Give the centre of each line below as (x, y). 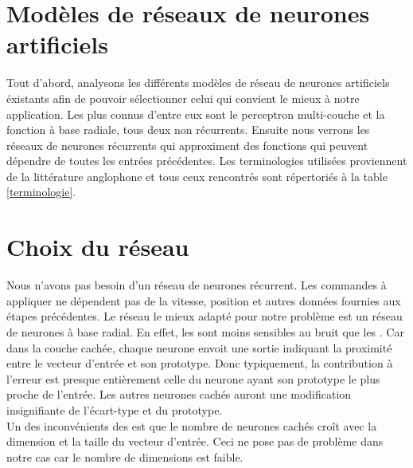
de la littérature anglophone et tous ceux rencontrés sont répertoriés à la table (197, 176)
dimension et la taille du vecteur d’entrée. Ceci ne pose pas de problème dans (195, 441)
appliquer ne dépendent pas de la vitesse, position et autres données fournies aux (204, 300)
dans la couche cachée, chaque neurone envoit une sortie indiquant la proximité (199, 347)
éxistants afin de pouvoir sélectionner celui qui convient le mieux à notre (183, 98)
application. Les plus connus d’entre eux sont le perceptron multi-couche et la (196, 114)
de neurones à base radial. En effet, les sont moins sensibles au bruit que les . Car (205, 331)
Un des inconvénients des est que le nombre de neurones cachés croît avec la (192, 425)
